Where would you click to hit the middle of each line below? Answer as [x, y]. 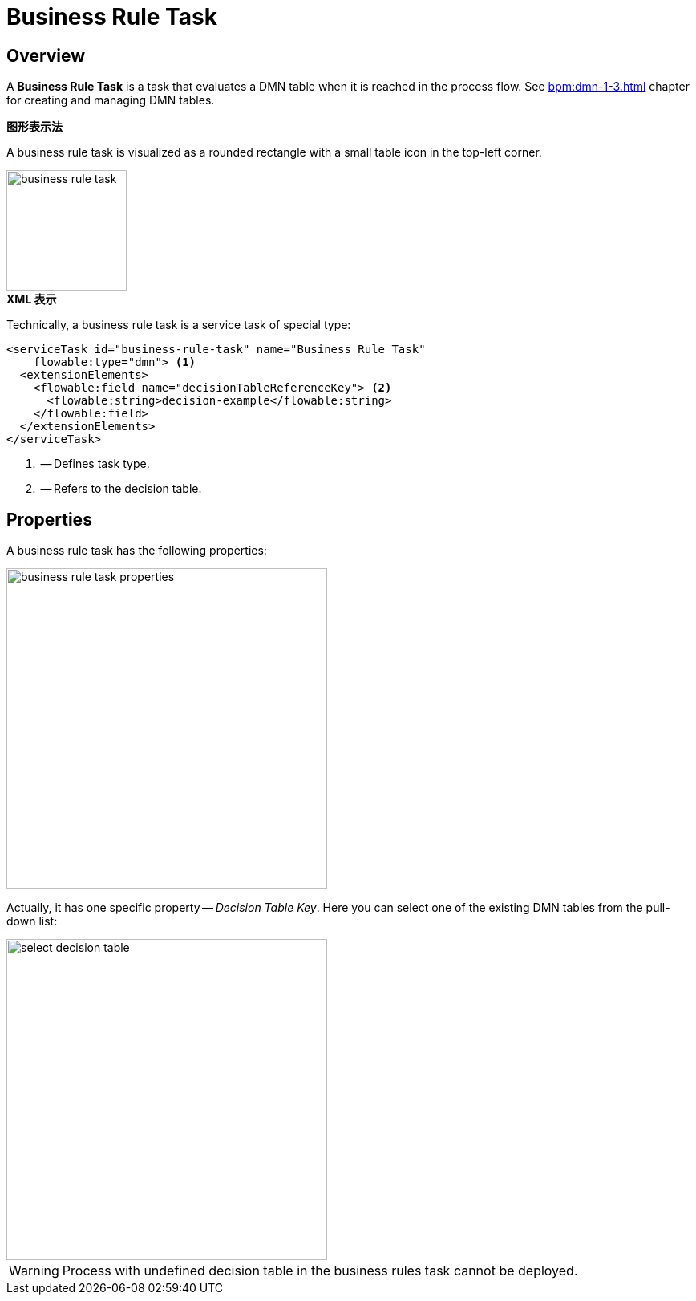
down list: [32, 921]
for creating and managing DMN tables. [111, 100]
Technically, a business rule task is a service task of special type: [179, 325]
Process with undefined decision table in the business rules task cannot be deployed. [320, 1271]
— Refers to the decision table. [121, 489]
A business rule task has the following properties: [137, 551]
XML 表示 [32, 299]
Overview [46, 55]
